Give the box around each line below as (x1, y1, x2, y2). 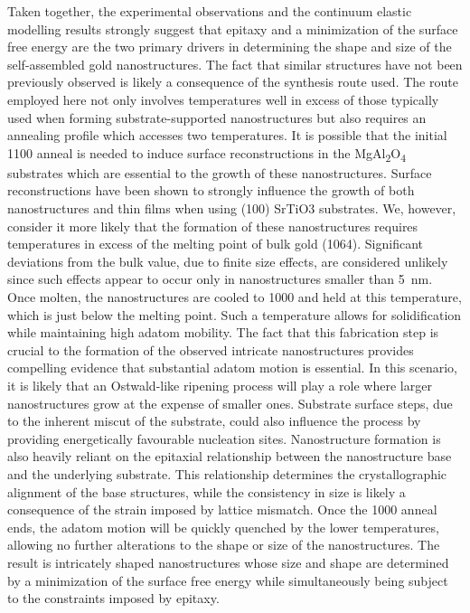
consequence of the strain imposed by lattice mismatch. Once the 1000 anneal (7, 500, 437, 519)
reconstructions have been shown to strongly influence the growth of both (7, 181, 415, 200)
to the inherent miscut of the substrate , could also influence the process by (7, 411, 421, 430)
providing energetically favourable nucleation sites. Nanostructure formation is (7, 429, 441, 448)
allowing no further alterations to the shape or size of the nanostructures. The (7, 535, 440, 554)
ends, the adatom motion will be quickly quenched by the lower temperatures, (7, 517, 439, 536)
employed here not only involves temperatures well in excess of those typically (7, 90, 439, 108)
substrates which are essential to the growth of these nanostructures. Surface (7, 163, 432, 182)
